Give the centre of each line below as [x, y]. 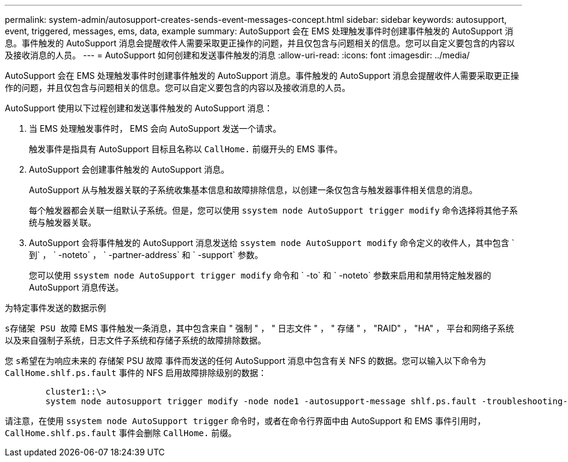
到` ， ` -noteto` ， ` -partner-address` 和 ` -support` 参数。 [146, 255]
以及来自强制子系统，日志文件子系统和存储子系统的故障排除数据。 [135, 340]
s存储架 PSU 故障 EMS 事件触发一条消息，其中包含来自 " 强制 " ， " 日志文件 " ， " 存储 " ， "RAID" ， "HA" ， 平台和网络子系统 [260, 328]
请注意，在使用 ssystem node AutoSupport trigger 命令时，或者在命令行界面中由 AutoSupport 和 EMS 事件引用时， [245, 421]
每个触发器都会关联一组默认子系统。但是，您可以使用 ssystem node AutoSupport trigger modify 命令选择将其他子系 [273, 210]
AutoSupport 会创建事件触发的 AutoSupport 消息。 [129, 169]
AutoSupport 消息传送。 [76, 287]
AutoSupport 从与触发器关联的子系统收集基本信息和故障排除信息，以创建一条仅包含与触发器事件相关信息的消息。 [253, 190]
